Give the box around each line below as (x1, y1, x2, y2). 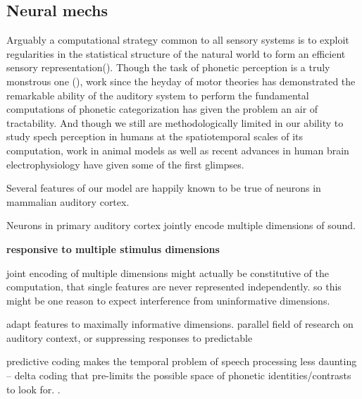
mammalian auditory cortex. (6, 194, 130, 209)
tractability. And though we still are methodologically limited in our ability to (6, 115, 344, 130)
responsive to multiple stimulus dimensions (6, 241, 220, 256)
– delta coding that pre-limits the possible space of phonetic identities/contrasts (6, 368, 351, 383)
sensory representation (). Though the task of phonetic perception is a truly (6, 60, 330, 75)
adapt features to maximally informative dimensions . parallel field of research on (6, 317, 354, 331)
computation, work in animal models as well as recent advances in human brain (6, 142, 349, 157)
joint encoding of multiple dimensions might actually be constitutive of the (6, 265, 329, 280)
